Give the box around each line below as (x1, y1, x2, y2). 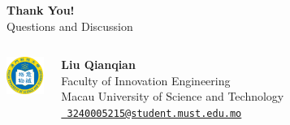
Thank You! (6, 2, 75, 18)
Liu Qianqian (61, 56, 136, 73)
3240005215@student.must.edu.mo (67, 107, 242, 119)
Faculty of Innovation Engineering (61, 71, 231, 88)
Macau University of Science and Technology (61, 88, 284, 105)
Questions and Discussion (6, 17, 133, 34)
